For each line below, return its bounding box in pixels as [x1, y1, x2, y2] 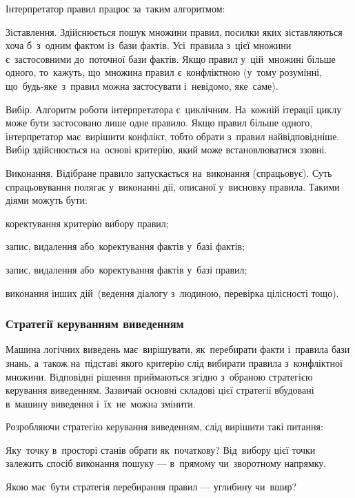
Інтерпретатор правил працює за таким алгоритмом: [6, 1, 225, 15]
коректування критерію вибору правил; [6, 216, 169, 230]
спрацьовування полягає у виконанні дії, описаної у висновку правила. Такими [6, 179, 340, 193]
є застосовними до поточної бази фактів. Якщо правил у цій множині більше [6, 51, 336, 66]
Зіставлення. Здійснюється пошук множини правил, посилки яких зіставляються [6, 24, 343, 39]
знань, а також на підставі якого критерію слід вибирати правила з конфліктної [6, 355, 343, 370]
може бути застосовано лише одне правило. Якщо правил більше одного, [6, 115, 313, 130]
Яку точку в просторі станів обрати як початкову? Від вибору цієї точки [6, 442, 316, 457]
